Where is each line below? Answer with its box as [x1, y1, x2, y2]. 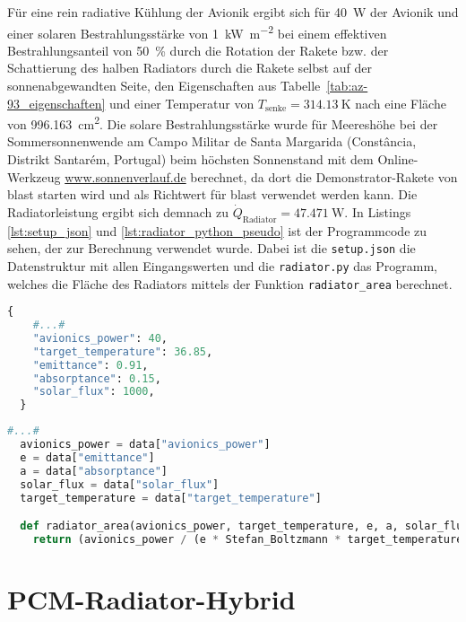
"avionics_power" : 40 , [32, 331, 168, 345]
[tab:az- [326, 76, 368, 95]
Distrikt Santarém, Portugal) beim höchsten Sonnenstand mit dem [7, 150, 374, 169]
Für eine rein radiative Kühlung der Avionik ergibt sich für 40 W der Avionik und [7, 3, 459, 21]
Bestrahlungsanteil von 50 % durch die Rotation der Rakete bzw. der [7, 40, 389, 59]
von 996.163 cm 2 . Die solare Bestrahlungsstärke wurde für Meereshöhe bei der [7, 112, 438, 133]
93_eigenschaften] [7, 93, 106, 112]
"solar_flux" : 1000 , [32, 385, 155, 399]
